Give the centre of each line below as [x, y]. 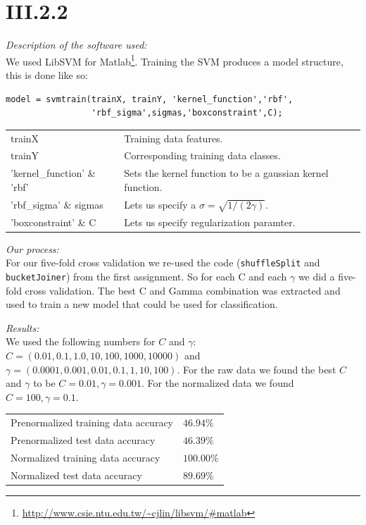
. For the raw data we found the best [257, 369]
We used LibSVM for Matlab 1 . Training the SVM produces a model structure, [175, 60]
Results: [23, 327]
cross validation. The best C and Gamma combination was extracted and [183, 290]
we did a [316, 276]
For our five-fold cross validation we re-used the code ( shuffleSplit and [163, 262]
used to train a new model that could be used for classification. [142, 304]
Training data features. [173, 138]
